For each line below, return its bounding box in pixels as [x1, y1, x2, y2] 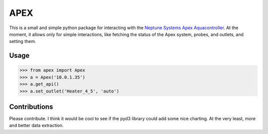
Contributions [9, 102, 53, 111]
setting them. [9, 39, 37, 45]
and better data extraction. [9, 123, 64, 129]
